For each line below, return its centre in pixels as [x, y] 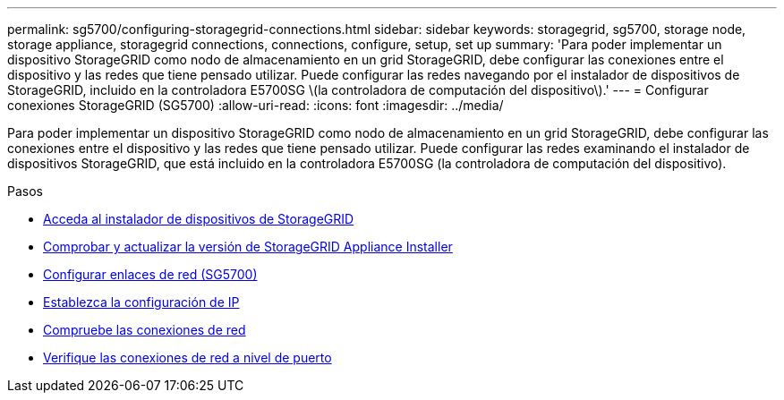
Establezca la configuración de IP [141, 302]
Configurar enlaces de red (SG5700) [150, 274]
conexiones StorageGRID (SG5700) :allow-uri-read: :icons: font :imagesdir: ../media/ [256, 105]
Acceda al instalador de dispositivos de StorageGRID [199, 219]
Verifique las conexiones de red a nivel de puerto [187, 357]
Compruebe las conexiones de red [145, 330]
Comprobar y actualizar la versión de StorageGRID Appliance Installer [248, 247]
